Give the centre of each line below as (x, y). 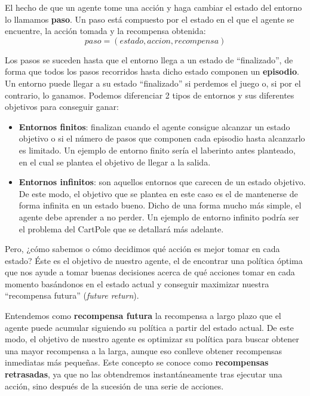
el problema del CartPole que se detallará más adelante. (121, 228)
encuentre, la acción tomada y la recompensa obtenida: (105, 31)
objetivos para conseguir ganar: (62, 107)
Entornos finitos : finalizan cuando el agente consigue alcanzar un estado (154, 126)
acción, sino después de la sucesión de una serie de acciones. (114, 386)
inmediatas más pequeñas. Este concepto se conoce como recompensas (137, 362)
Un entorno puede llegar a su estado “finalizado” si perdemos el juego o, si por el (153, 83)
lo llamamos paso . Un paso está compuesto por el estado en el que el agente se (150, 19)
